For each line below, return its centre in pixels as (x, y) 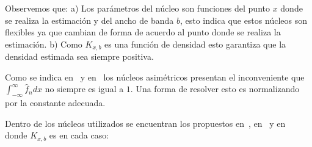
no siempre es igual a (84, 89)
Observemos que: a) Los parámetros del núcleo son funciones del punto (137, 8)
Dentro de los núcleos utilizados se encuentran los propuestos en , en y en (145, 123)
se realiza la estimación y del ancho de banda (89, 20)
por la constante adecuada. (55, 103)
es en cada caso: (79, 135)
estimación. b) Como (44, 44)
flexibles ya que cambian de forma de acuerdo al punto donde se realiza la (143, 32)
